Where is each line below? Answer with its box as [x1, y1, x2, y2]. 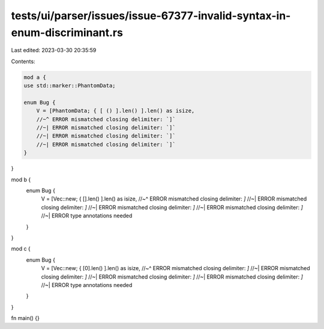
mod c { [11, 245, 31, 252]
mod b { [11, 176, 31, 183]
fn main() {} [11, 315, 40, 322]
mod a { [23, 74, 46, 80]
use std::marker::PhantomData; [23, 82, 116, 89]
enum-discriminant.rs [11, 26, 123, 39]
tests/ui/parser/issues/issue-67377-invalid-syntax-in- [11, 9, 291, 22]
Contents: [11, 58, 35, 65]
